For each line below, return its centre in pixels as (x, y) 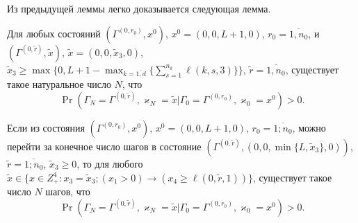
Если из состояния (46, 127)
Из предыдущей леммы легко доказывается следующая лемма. (139, 8)
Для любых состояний (54, 33)
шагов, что (68, 191)
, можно (309, 127)
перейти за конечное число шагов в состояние (104, 146)
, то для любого (110, 163)
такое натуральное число (59, 84)
